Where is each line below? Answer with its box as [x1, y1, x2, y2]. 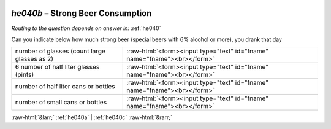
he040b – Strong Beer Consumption [11, 8, 152, 18]
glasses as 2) [15, 55, 54, 63]
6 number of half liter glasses [15, 63, 100, 71]
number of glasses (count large [15, 47, 105, 55]
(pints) [15, 71, 34, 79]
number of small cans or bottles [15, 98, 107, 107]
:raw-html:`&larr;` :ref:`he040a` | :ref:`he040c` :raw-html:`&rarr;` [11, 114, 173, 121]
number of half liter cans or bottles [15, 82, 116, 91]
